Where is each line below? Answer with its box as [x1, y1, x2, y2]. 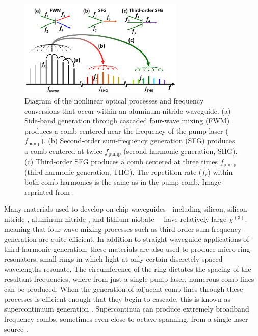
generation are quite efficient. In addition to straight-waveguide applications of [4, 234, 249, 244]
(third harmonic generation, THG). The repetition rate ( [24, 166, 202, 177]
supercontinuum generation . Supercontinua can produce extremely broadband [4, 303, 249, 314]
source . [4, 323, 28, 334]
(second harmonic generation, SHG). [123, 145, 238, 156]
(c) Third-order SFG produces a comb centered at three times [24, 156, 218, 167]
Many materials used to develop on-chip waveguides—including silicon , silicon [4, 203, 247, 214]
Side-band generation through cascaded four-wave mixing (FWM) [24, 115, 230, 126]
